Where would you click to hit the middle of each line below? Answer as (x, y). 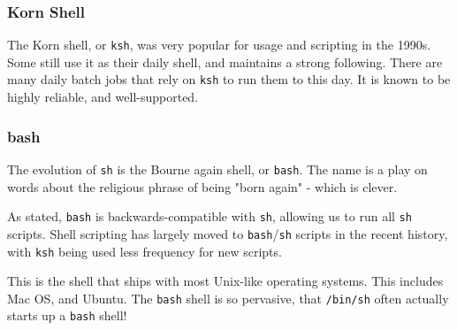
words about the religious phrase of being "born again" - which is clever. (202, 186)
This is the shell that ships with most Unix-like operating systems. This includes (225, 281)
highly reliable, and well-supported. (103, 97)
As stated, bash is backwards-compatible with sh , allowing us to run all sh (209, 216)
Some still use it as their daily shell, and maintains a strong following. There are (225, 61)
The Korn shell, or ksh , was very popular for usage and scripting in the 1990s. (219, 45)
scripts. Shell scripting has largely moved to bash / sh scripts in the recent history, (228, 233)
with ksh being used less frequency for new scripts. (145, 251)
